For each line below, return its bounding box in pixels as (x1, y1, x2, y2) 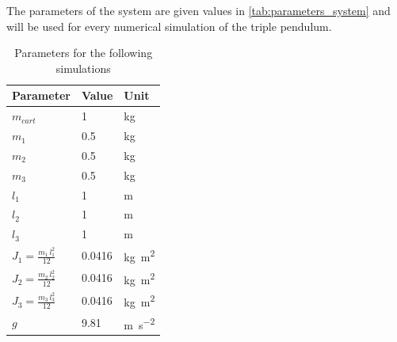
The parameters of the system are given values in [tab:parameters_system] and (6, 2, 391, 18)
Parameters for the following (14, 44, 153, 61)
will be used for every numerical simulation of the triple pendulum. (6, 17, 332, 34)
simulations (55, 59, 111, 76)
